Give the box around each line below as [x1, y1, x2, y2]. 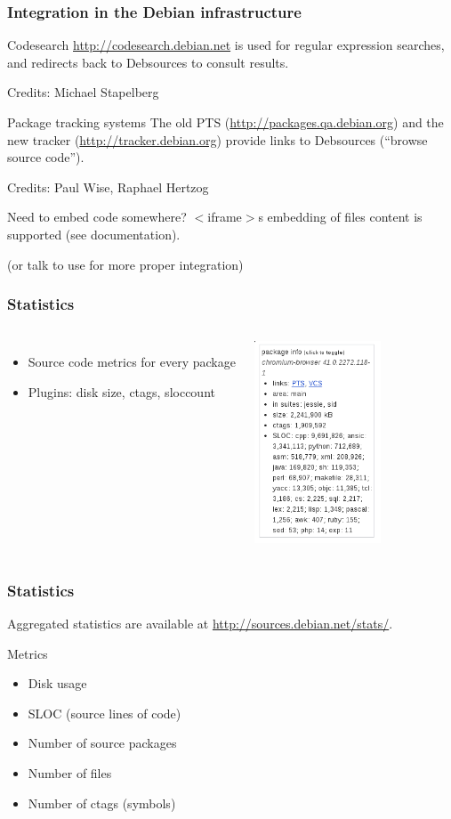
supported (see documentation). [7, 224, 181, 243]
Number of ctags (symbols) [28, 793, 176, 812]
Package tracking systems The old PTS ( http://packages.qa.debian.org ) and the [7, 113, 444, 131]
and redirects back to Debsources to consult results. [7, 53, 289, 71]
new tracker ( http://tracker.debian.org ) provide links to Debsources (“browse [7, 130, 428, 149]
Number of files [28, 763, 112, 782]
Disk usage [28, 674, 87, 693]
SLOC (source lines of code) [28, 703, 181, 722]
